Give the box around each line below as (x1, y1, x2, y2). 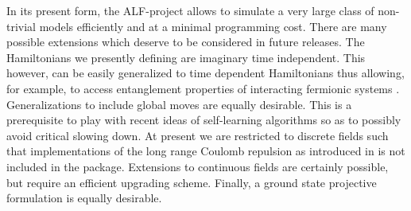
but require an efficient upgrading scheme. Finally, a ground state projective (6, 174, 377, 190)
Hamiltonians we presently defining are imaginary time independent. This (6, 49, 366, 65)
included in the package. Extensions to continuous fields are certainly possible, (6, 158, 389, 174)
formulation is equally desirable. (6, 190, 162, 206)
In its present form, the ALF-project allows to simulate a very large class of (6, 2, 374, 18)
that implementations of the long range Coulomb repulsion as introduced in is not (6, 143, 405, 159)
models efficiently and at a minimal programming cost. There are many (39, 18, 387, 34)
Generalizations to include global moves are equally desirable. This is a (6, 96, 352, 112)
